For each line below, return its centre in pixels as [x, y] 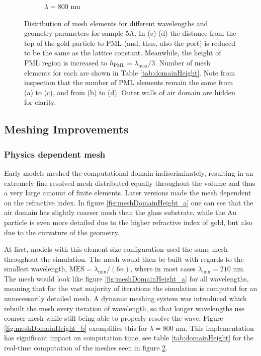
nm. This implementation [215, 328]
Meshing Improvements [66, 129]
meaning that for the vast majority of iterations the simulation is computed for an [131, 288]
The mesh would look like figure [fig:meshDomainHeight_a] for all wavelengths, [126, 278]
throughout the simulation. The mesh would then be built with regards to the [124, 259]
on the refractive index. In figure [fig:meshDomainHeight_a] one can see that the [129, 202]
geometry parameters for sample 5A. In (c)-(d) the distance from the [130, 33]
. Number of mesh [183, 62]
